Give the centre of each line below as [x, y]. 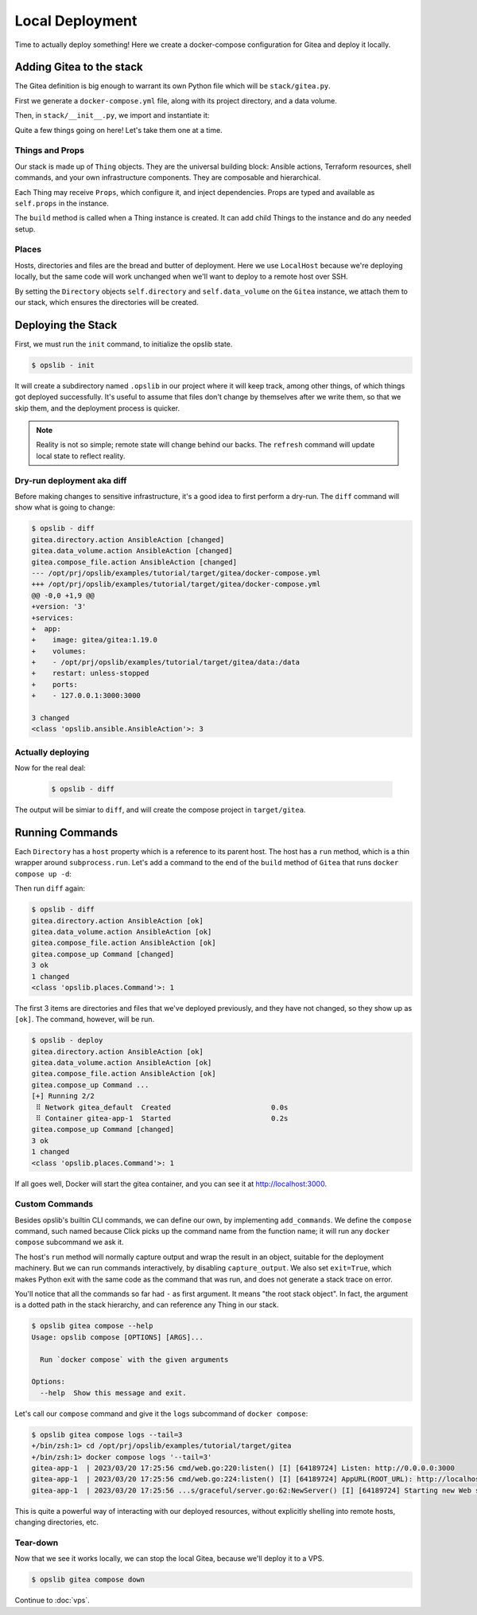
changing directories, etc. [57, 1522]
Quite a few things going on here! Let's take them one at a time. [118, 130]
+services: [52, 618]
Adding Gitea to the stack [79, 67]
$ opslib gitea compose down [88, 1580]
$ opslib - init [63, 365]
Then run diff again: [50, 888]
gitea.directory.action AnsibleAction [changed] [128, 540]
